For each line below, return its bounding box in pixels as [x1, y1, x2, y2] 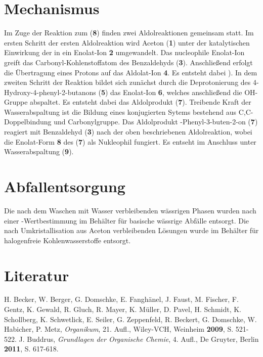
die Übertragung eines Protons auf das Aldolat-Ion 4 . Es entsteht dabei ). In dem [4, 67, 257, 77]
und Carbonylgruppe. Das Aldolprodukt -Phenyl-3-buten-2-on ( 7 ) [54, 116, 258, 127]
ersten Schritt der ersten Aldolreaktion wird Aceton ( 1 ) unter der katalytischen [4, 37, 250, 48]
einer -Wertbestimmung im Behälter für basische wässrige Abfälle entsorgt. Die [4, 215, 249, 226]
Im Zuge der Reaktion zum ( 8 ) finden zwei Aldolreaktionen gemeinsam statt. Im [4, 27, 254, 38]
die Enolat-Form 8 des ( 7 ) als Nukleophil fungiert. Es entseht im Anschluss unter [4, 136, 256, 147]
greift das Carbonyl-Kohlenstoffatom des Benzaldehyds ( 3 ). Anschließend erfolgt [4, 57, 253, 67]
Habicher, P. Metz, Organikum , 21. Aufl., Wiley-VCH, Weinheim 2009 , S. [4, 324, 234, 334]
